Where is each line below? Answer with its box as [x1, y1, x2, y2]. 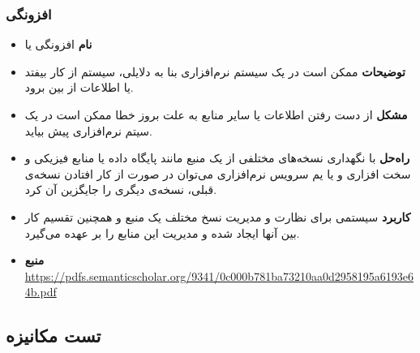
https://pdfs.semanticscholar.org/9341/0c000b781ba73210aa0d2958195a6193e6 [24, 267, 414, 284]
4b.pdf [24, 283, 57, 300]
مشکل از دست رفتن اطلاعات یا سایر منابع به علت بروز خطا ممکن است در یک [24, 106, 408, 123]
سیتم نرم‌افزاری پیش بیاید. [24, 122, 152, 139]
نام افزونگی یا [24, 36, 92, 53]
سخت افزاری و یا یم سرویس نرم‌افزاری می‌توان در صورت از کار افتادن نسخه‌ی [24, 165, 411, 182]
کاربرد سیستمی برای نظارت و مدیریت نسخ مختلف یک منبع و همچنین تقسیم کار [24, 208, 411, 225]
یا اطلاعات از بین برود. [24, 79, 134, 96]
